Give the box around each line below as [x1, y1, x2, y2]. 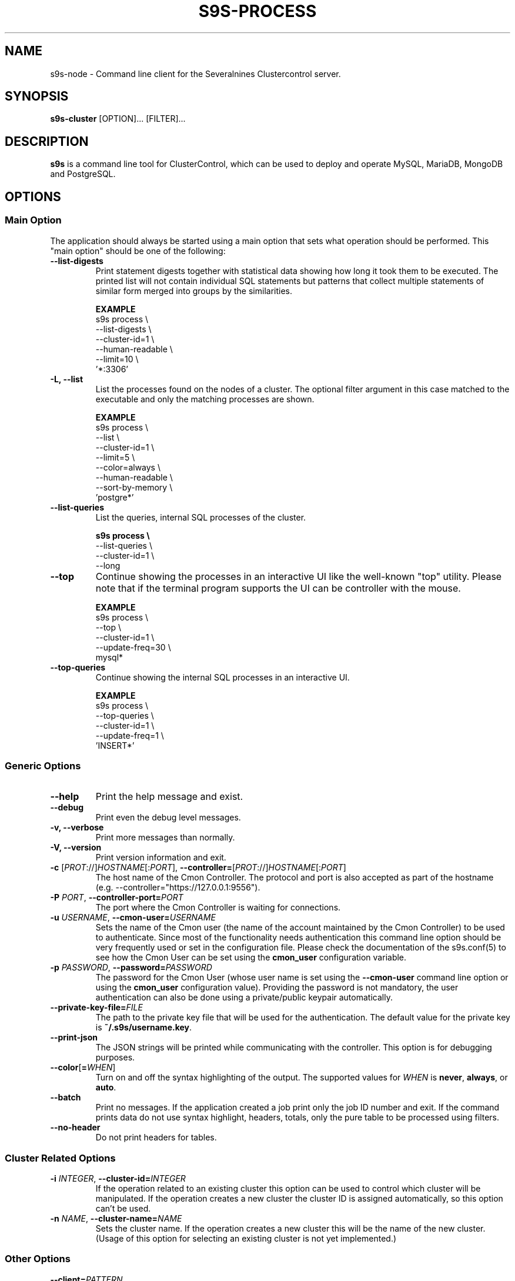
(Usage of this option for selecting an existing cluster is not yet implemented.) [95, 1233, 397, 1243]
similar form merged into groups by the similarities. [95, 285, 293, 296]
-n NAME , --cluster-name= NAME [50, 1213, 182, 1223]
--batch [50, 1092, 81, 1103]
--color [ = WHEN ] [50, 1062, 116, 1073]
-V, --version [50, 842, 102, 853]
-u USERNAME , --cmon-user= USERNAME [50, 912, 216, 923]
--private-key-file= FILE [50, 1002, 143, 1013]
